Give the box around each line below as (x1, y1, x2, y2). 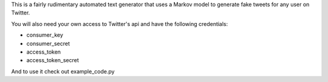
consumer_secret (26, 40, 70, 47)
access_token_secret (26, 57, 79, 64)
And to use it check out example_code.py (11, 68, 115, 75)
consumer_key (26, 31, 64, 39)
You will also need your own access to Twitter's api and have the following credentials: (11, 20, 228, 27)
